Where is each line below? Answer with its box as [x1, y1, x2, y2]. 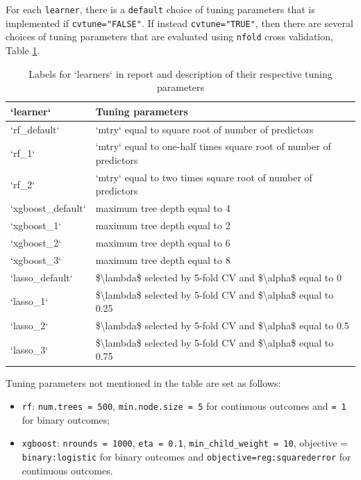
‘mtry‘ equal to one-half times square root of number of [95, 139, 331, 154]
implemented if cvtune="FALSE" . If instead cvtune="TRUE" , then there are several [6, 15, 353, 30]
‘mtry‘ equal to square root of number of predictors [95, 122, 314, 136]
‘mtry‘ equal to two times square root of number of [95, 169, 312, 184]
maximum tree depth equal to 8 [95, 252, 230, 267]
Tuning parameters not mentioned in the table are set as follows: [6, 375, 281, 390]
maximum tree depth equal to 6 [95, 235, 230, 249]
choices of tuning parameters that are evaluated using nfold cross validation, [6, 29, 333, 44]
